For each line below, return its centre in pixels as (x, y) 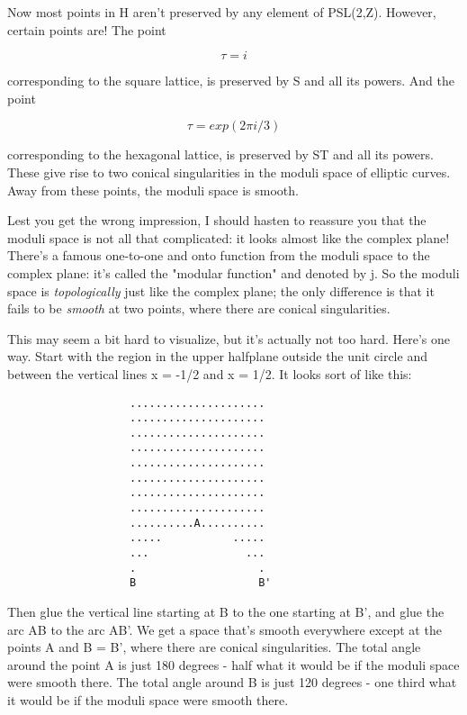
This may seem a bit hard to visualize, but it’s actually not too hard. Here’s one (229, 338)
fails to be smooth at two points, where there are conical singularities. (199, 308)
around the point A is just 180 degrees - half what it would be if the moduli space (233, 664)
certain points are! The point (87, 29)
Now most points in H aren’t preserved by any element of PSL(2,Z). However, (222, 12)
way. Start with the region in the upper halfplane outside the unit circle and (217, 356)
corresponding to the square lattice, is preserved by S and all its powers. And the (231, 81)
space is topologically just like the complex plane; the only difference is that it (221, 290)
